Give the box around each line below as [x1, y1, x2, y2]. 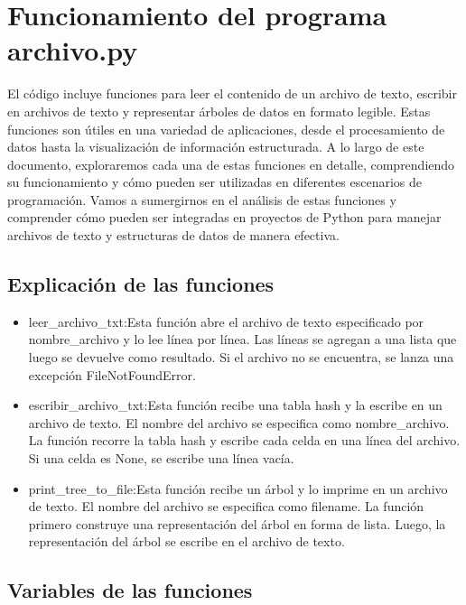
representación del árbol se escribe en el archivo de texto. [28, 532, 345, 551]
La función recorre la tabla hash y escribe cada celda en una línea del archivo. [28, 431, 461, 450]
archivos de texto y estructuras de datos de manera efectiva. [7, 226, 340, 245]
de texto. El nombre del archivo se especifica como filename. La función [28, 497, 424, 516]
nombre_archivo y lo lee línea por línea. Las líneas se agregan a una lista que [28, 330, 457, 349]
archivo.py [7, 32, 138, 69]
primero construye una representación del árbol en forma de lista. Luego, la [28, 514, 446, 533]
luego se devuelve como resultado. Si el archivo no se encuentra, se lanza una [28, 348, 454, 367]
